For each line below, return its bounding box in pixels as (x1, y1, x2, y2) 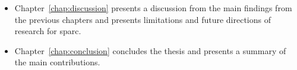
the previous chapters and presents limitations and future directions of (14, 13, 271, 25)
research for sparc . (14, 25, 81, 37)
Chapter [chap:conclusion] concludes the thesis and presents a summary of (14, 44, 286, 56)
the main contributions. (14, 56, 100, 68)
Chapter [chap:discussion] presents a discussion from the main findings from (14, 2, 292, 14)
